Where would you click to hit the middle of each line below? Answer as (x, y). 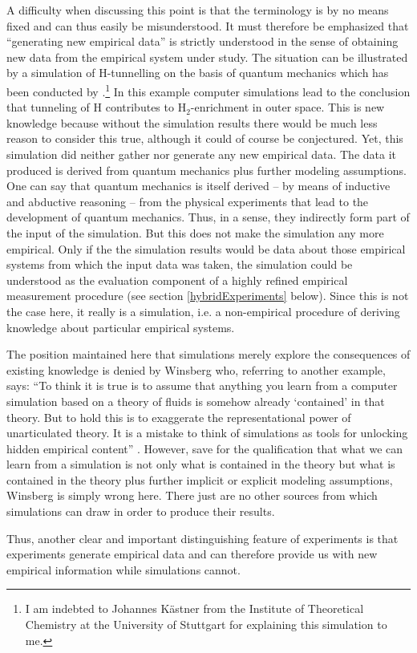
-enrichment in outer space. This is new (287, 107)
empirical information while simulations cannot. (123, 569)
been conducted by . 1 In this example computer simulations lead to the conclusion (208, 90)
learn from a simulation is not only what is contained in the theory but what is (201, 464)
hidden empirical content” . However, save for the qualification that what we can (205, 448)
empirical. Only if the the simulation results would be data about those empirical (206, 248)
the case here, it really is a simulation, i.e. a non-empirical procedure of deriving (203, 311)
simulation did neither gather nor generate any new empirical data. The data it (202, 154)
